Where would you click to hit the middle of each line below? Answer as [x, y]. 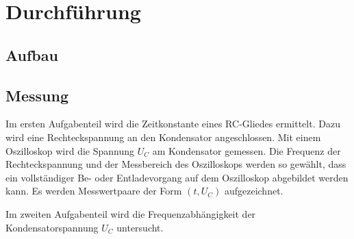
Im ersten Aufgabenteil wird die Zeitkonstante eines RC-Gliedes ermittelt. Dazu [173, 124]
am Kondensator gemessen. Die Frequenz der [246, 150]
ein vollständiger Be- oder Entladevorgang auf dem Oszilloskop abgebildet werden [177, 177]
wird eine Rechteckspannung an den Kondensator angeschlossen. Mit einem [163, 137]
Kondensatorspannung [52, 227]
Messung [37, 95]
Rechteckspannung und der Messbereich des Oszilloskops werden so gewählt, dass [176, 164]
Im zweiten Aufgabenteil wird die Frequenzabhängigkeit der [131, 213]
